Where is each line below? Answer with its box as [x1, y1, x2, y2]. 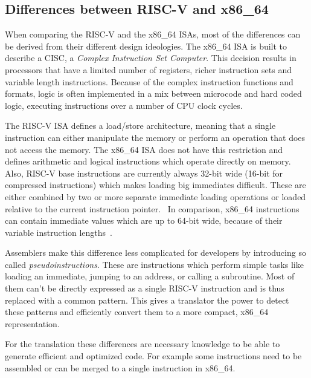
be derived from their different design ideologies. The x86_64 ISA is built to [5, 39, 287, 52]
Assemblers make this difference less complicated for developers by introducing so [5, 246, 306, 259]
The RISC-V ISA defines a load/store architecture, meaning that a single [5, 119, 276, 132]
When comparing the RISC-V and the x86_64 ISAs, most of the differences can [5, 28, 301, 41]
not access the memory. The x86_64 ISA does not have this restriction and [5, 143, 283, 155]
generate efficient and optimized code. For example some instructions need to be [5, 350, 302, 362]
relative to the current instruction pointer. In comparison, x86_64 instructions [5, 202, 300, 215]
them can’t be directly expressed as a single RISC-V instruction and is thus [5, 282, 284, 295]
